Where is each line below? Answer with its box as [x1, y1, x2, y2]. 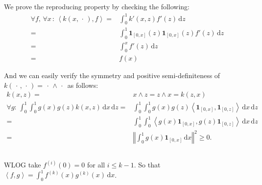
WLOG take [4, 160, 41, 170]
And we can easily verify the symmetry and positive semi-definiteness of [4, 70, 220, 80]
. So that [134, 160, 161, 170]
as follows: [67, 80, 98, 90]
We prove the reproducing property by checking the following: [4, 1, 190, 12]
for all [87, 160, 105, 170]
